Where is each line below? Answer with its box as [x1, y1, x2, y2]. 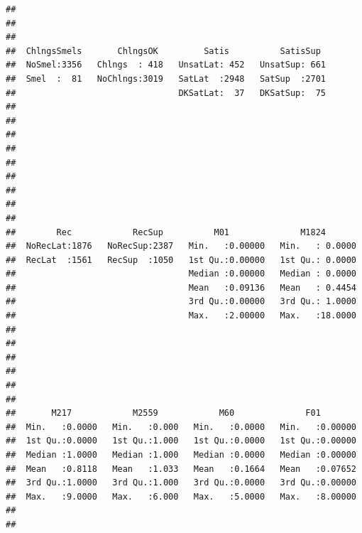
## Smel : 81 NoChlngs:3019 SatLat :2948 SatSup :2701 [6, 73, 327, 84]
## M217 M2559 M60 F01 [6, 408, 321, 419]
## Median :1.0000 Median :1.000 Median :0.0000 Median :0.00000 [6, 450, 356, 460]
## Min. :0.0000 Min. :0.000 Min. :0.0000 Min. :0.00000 [6, 421, 356, 432]
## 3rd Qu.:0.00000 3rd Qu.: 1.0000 [6, 296, 356, 307]
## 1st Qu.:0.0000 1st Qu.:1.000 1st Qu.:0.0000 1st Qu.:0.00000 [6, 436, 356, 446]
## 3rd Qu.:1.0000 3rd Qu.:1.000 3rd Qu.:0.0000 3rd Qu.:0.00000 [6, 478, 356, 488]
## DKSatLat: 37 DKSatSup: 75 [6, 87, 327, 98]
